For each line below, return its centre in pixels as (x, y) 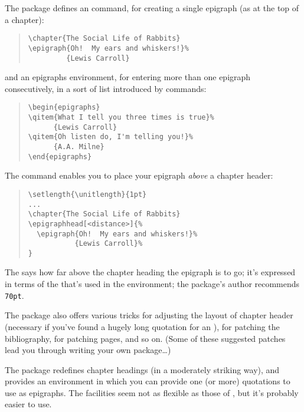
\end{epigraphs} (60, 156)
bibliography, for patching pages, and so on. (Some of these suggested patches (145, 338)
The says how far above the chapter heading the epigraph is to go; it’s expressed (150, 272)
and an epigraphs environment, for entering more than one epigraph (128, 77)
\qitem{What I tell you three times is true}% (121, 117)
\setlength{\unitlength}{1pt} (87, 194)
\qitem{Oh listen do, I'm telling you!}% (110, 137)
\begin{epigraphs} (64, 108)
